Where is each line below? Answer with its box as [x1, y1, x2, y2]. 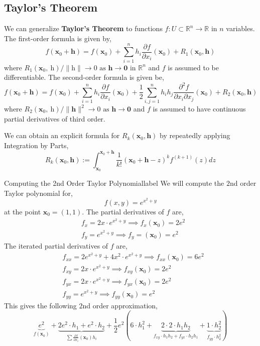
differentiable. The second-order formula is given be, [4, 72, 164, 82]
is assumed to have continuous [153, 103, 246, 113]
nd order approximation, [82, 300, 158, 310]
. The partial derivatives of [82, 206, 164, 216]
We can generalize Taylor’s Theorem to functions [4, 23, 163, 34]
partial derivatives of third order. [4, 113, 105, 124]
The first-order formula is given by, [4, 33, 111, 43]
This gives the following [4, 300, 77, 310]
